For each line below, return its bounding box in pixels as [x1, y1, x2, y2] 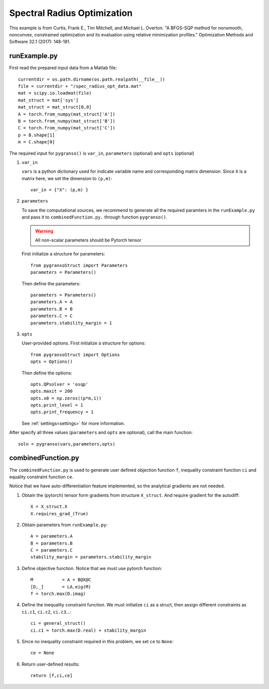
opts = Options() [30, 359, 73, 364]
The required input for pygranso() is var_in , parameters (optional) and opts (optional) [9, 150, 194, 156]
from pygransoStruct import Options [30, 351, 120, 357]
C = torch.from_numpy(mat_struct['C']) [18, 125, 116, 131]
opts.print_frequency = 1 [30, 409, 94, 415]
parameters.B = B [30, 306, 73, 312]
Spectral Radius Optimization [9, 7, 133, 18]
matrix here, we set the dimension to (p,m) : [21, 175, 113, 181]
